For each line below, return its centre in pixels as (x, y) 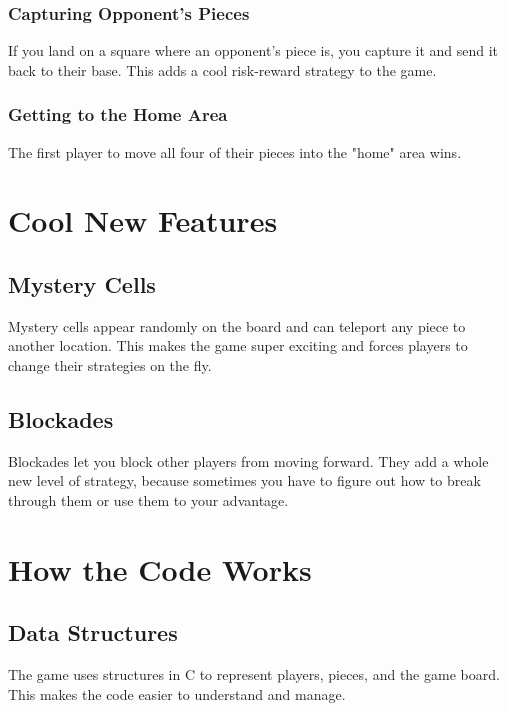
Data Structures (93, 632)
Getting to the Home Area (118, 114)
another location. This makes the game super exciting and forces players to (238, 345)
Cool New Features (143, 220)
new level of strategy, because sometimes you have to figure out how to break (244, 480)
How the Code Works (160, 568)
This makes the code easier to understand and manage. (177, 693)
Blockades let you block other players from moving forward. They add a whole (248, 460)
